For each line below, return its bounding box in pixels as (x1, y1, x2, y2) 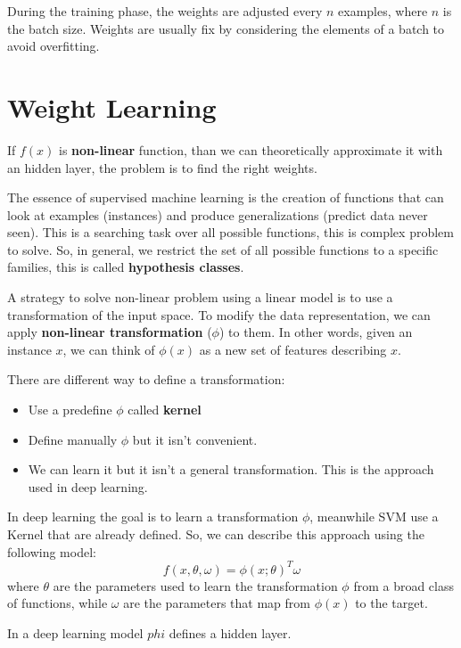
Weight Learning (7, 88, 217, 125)
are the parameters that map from (123, 594, 310, 612)
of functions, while (7, 594, 108, 612)
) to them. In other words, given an (218, 323, 413, 341)
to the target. (355, 594, 428, 612)
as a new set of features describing (199, 340, 387, 358)
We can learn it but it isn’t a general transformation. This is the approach (28, 460, 434, 479)
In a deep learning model (7, 623, 144, 642)
